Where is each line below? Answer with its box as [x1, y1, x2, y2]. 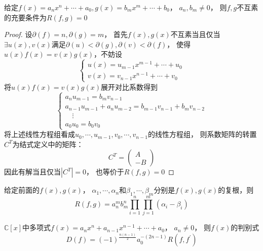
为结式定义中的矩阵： [12, 138, 84, 149]
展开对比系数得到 [100, 81, 158, 92]
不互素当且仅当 [170, 29, 220, 40]
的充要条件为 [4, 12, 47, 22]
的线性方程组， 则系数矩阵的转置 [147, 129, 257, 139]
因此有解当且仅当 [4, 166, 61, 177]
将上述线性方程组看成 [4, 129, 75, 139]
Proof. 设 [4, 29, 32, 40]
